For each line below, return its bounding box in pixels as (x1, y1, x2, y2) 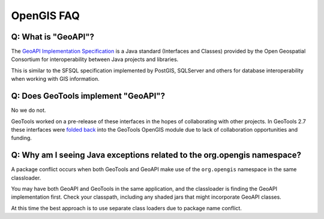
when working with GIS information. (11, 75, 100, 83)
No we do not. (11, 107, 46, 114)
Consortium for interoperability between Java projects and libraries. (11, 56, 179, 63)
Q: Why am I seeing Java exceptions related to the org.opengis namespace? (11, 150, 301, 160)
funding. (11, 135, 32, 142)
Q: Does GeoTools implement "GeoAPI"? (11, 91, 165, 101)
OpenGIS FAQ (11, 9, 80, 22)
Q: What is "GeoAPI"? (11, 32, 94, 42)
